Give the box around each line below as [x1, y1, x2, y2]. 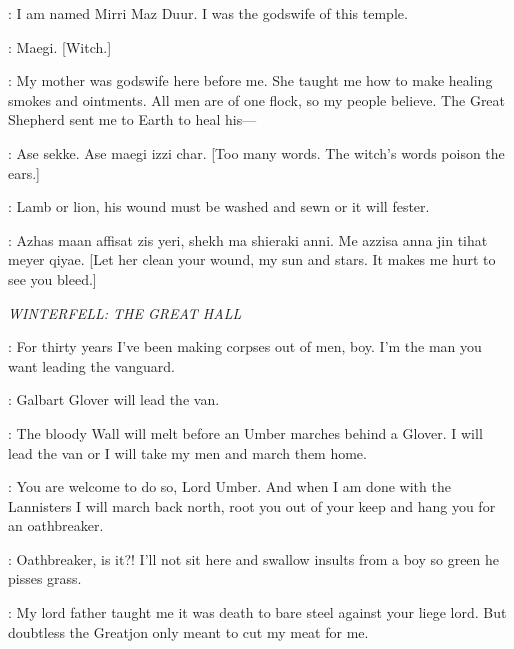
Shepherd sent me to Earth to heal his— [8, 109, 257, 130]
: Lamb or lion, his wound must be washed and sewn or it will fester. [8, 196, 430, 217]
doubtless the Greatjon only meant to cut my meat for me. [8, 621, 369, 642]
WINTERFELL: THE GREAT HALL [8, 302, 242, 323]
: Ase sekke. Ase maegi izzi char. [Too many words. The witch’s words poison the [8, 142, 505, 163]
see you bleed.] [8, 268, 97, 289]
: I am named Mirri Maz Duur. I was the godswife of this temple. [8, 3, 408, 23]
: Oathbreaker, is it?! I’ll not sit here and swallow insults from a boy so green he [8, 548, 500, 569]
